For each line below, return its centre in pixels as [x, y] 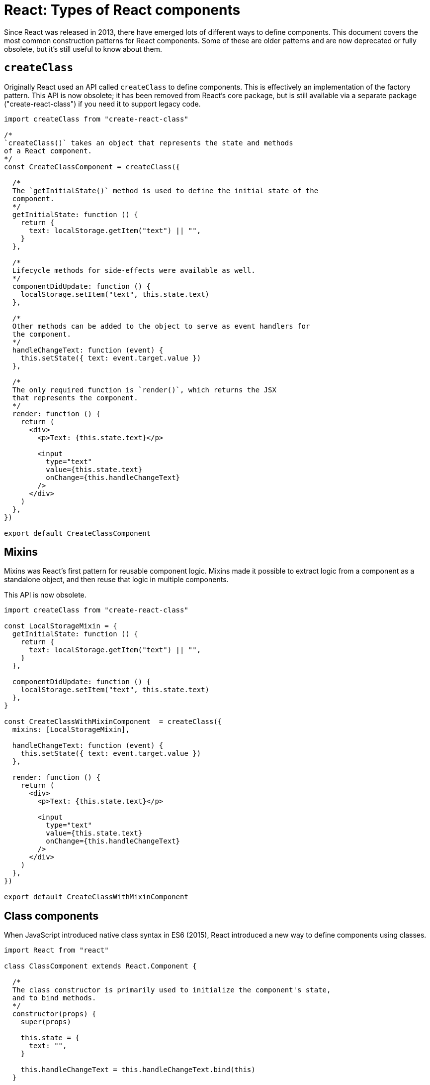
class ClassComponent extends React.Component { [100, 966]
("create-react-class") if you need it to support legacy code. [102, 104]
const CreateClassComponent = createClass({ [92, 167]
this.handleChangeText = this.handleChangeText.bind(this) [138, 1070]
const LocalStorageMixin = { [61, 626]
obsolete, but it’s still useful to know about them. [83, 49]
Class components [51, 916]
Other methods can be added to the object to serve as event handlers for [161, 326]
